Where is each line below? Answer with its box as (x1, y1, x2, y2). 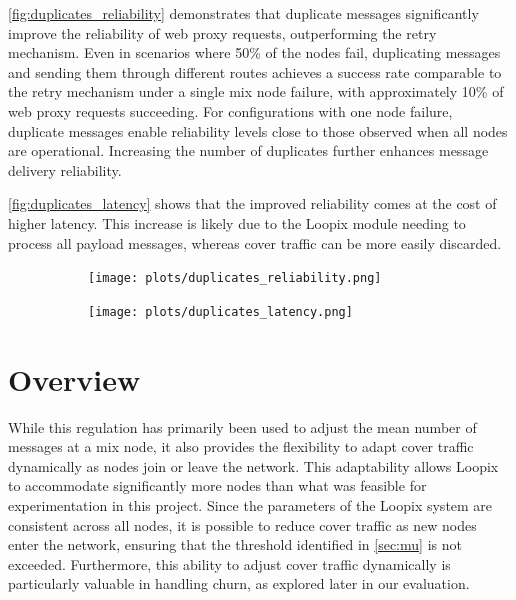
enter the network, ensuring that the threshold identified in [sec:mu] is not (8, 534, 462, 555)
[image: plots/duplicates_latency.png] (88, 304, 353, 319)
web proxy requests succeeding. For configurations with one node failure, (8, 100, 453, 121)
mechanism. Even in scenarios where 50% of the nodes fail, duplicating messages (8, 42, 501, 63)
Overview (8, 358, 141, 399)
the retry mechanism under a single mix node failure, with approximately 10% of (8, 81, 504, 102)
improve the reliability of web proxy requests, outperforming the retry (8, 22, 437, 43)
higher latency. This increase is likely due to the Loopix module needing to (8, 212, 466, 233)
